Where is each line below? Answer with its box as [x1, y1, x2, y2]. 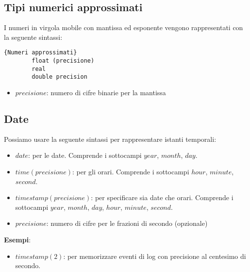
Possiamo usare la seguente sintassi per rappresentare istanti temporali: [4, 134, 217, 144]
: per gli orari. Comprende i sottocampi [72, 167, 189, 176]
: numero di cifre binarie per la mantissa [46, 87, 166, 98]
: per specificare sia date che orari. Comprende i [91, 192, 233, 203]
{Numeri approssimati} [4, 49, 77, 56]
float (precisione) [32, 57, 95, 65]
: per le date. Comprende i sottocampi [28, 150, 142, 160]
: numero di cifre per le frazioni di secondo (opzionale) [46, 218, 208, 228]
